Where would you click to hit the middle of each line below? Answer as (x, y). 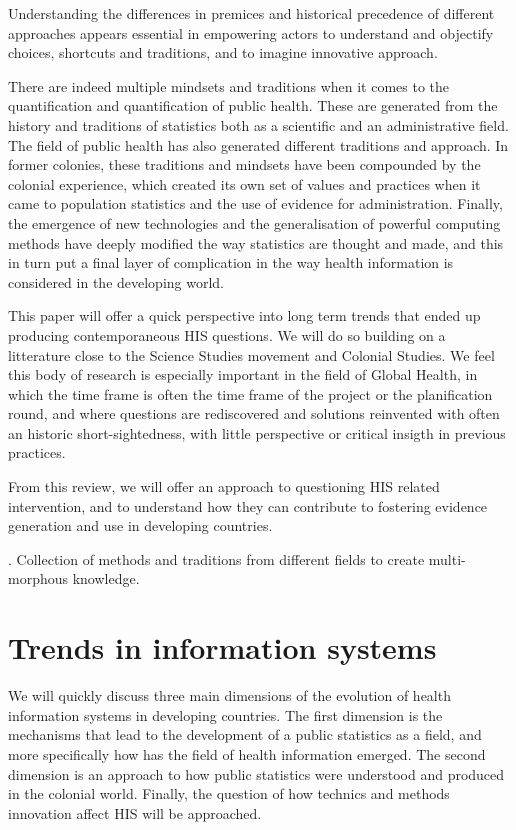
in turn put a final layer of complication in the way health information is (231, 262)
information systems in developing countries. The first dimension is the (225, 714)
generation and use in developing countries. (140, 525)
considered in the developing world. (116, 281)
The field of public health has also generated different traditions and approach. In (258, 144)
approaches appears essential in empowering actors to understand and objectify (251, 32)
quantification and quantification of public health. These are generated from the (253, 105)
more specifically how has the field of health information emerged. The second (247, 753)
